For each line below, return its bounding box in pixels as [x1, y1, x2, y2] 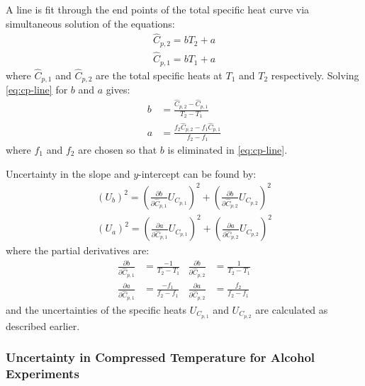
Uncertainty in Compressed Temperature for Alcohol [6, 348, 315, 366]
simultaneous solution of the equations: [6, 16, 175, 30]
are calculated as [255, 302, 328, 317]
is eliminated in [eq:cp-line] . [167, 142, 288, 157]
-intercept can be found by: [138, 166, 257, 181]
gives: [106, 82, 130, 97]
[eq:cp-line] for [6, 82, 68, 97]
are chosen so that [78, 142, 157, 157]
